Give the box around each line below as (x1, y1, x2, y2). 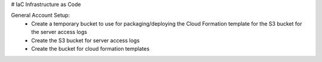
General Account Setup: (11, 12, 70, 19)
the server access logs (31, 29, 88, 36)
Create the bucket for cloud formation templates (31, 45, 150, 52)
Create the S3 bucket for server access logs (31, 36, 140, 44)
